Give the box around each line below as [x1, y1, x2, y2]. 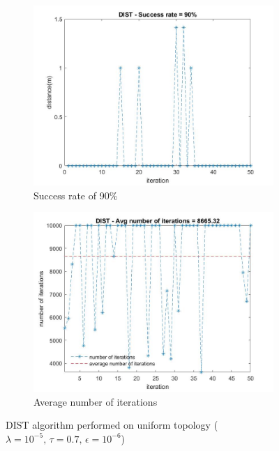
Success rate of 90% [33, 188, 118, 202]
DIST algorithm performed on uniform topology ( [6, 418, 218, 432]
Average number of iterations [33, 394, 158, 408]
